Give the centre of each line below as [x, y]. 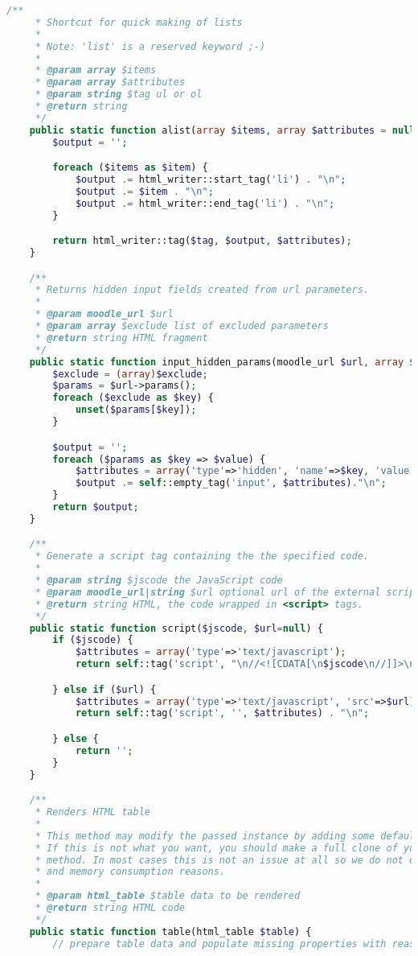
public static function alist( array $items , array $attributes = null [222, 130]
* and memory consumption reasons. [130, 872]
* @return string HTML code [110, 908]
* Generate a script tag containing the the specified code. [202, 556]
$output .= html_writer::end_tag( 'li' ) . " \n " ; [205, 203]
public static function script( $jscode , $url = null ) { [176, 628]
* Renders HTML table [92, 812]
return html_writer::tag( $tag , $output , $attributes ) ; [202, 241]
